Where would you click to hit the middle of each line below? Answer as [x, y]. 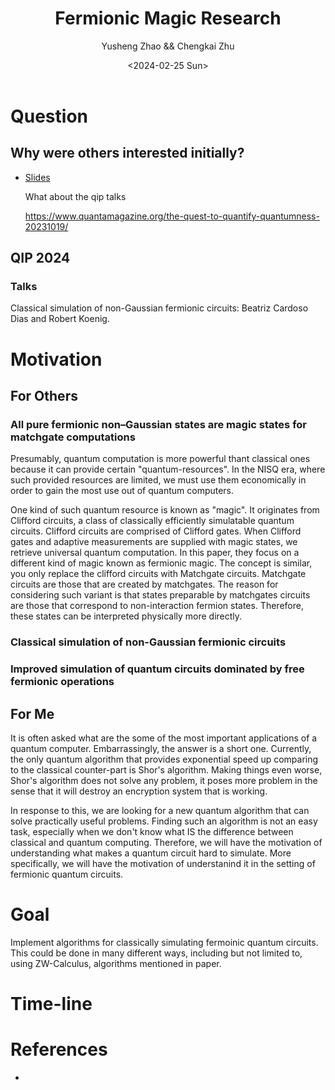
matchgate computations [73, 437]
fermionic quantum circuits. [67, 874]
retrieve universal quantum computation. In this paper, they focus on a [155, 553]
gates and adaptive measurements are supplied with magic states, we [154, 542]
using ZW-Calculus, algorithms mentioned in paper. [116, 963]
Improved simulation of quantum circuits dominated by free [157, 669]
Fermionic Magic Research [168, 18]
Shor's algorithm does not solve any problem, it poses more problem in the [164, 780]
